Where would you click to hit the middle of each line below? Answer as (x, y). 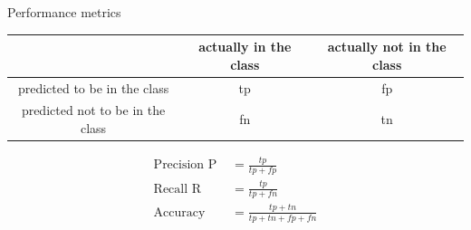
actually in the (245, 47)
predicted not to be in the (93, 110)
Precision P (185, 165)
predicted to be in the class (93, 87)
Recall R (178, 189)
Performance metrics (64, 12)
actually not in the (387, 47)
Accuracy (179, 212)
